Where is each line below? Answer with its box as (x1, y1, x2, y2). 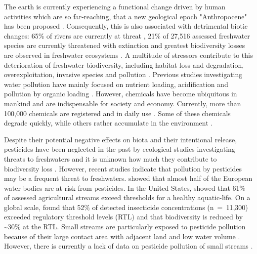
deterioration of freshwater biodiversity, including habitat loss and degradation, (4, 59, 244, 70)
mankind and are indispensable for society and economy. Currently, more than (4, 98, 241, 108)
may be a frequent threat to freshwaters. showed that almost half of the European (4, 173, 253, 183)
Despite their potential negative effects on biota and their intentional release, (4, 134, 237, 144)
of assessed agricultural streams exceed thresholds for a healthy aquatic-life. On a (4, 192, 251, 203)
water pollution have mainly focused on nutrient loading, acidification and (4, 79, 228, 89)
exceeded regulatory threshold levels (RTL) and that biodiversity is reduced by (4, 212, 243, 222)
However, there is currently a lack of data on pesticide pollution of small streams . (4, 241, 253, 251)
